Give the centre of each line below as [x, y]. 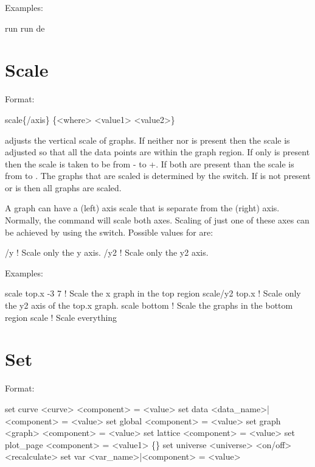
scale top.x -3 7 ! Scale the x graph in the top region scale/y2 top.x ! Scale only [153, 293]
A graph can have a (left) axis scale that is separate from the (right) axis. [142, 208]
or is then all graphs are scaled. [63, 187]
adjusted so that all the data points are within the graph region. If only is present [157, 152]
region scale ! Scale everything [61, 317]
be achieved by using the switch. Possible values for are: [109, 232]
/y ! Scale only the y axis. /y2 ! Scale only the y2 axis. [107, 252]
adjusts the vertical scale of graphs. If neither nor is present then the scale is [147, 140]
